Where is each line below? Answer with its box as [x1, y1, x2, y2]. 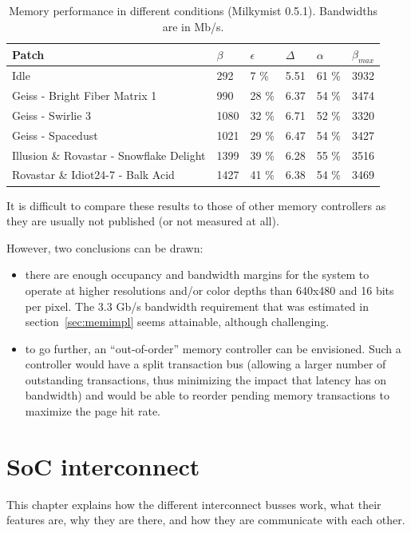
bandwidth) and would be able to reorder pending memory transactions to [25, 387, 389, 404]
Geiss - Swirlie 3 [12, 106, 92, 123]
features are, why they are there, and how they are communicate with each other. [6, 511, 405, 528]
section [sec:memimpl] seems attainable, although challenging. [25, 313, 330, 330]
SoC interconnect [6, 449, 200, 482]
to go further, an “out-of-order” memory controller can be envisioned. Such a [25, 340, 401, 356]
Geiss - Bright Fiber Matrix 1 [12, 87, 157, 104]
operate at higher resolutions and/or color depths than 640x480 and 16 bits [25, 281, 394, 298]
